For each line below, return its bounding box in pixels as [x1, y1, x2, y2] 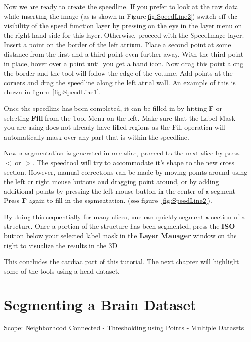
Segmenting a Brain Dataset [4, 294, 196, 314]
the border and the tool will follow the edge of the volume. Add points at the [4, 68, 233, 78]
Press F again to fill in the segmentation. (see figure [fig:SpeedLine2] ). [4, 195, 212, 205]
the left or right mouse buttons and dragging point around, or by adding [4, 176, 219, 187]
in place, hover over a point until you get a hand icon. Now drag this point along [4, 58, 244, 68]
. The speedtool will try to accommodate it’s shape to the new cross [32, 157, 235, 167]
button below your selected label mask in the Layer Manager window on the [4, 231, 237, 241]
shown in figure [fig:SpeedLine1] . [4, 87, 101, 97]
